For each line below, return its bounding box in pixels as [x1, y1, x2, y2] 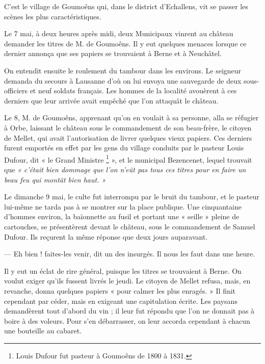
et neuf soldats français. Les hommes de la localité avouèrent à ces [30, 85, 237, 96]
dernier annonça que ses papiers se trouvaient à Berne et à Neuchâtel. [4, 48, 222, 59]
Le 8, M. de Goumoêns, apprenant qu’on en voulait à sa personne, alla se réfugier [4, 112, 259, 123]
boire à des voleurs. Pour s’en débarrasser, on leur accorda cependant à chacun [4, 315, 250, 326]
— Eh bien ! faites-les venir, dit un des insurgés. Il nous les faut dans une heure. [4, 248, 255, 259]
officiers [4, 85, 28, 96]
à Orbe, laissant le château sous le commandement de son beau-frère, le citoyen [4, 122, 252, 133]
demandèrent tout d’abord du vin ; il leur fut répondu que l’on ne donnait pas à [4, 305, 255, 316]
